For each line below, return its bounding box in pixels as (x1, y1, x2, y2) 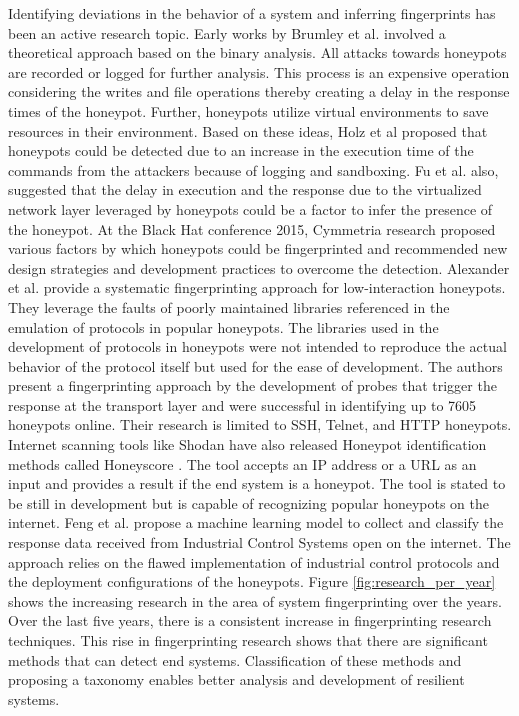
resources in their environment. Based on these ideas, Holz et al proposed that (8, 120, 488, 141)
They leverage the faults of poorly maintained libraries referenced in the (8, 296, 450, 317)
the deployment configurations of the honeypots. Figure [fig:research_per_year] (8, 571, 496, 592)
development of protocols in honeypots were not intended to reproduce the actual (8, 336, 507, 357)
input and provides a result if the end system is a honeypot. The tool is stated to (8, 473, 506, 494)
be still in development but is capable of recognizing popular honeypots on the (8, 492, 490, 513)
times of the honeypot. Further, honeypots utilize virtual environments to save (8, 100, 489, 121)
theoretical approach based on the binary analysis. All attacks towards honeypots (8, 42, 507, 63)
